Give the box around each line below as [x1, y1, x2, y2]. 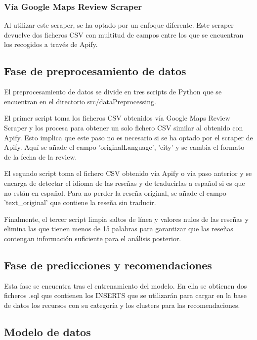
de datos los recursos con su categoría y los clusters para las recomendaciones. [4, 299, 240, 310]
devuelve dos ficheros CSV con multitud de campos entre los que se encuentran [4, 29, 244, 40]
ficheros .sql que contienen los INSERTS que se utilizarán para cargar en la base [4, 290, 247, 300]
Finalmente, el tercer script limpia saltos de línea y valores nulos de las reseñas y [4, 213, 249, 224]
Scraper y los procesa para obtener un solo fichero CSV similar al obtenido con [4, 122, 243, 132]
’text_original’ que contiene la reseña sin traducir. [4, 197, 156, 208]
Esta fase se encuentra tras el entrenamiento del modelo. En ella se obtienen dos [4, 280, 247, 291]
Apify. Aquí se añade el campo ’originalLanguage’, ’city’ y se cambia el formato [4, 142, 245, 152]
